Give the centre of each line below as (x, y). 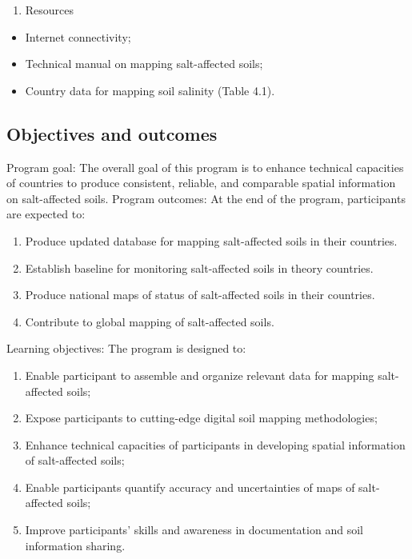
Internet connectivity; (78, 36)
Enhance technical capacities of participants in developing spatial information (215, 444)
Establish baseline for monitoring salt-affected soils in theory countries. (199, 268)
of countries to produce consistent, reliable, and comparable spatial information (201, 183)
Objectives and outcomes (112, 133)
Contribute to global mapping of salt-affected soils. (150, 321)
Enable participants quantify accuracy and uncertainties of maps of (190, 487)
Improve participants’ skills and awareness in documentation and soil (194, 530)
